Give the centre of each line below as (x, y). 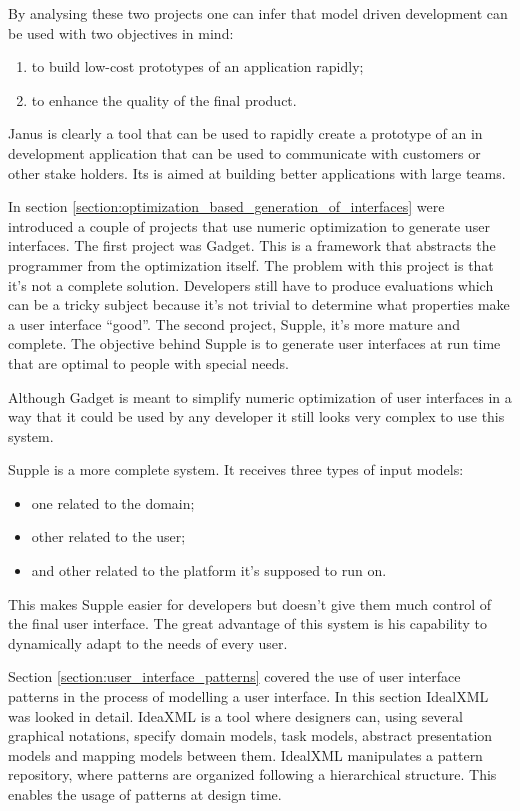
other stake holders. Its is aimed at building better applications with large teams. (257, 172)
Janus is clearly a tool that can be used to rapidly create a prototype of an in (245, 133)
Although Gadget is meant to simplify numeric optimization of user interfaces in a (260, 396)
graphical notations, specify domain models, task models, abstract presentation (250, 735)
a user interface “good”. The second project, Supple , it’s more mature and (234, 323)
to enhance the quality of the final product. (164, 99)
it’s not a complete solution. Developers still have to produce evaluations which (251, 284)
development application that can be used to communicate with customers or (244, 152)
